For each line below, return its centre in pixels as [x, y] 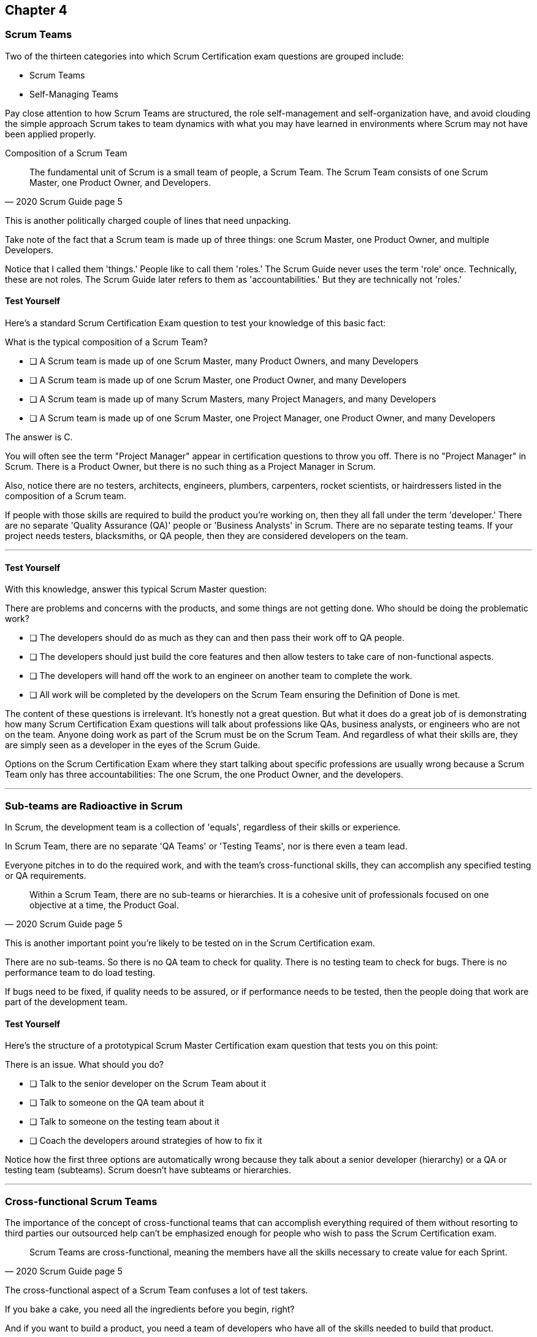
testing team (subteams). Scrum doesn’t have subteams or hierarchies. [148, 1170]
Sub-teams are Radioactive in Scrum [94, 806]
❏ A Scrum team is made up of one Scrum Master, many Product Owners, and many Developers [224, 361]
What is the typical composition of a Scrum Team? [106, 342]
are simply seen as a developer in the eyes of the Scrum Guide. [133, 745]
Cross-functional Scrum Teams [81, 1201]
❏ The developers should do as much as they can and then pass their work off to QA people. [217, 638]
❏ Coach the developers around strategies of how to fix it [146, 1141]
